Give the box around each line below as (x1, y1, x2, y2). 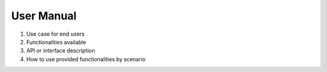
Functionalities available (26, 38, 87, 45)
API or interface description (26, 47, 95, 54)
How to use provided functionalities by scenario (26, 55, 146, 63)
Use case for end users (26, 30, 85, 38)
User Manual (11, 9, 77, 22)
